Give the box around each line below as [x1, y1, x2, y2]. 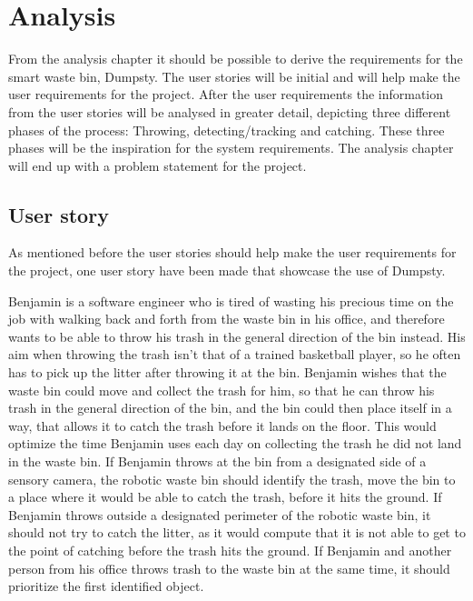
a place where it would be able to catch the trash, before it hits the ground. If [8, 487, 442, 506]
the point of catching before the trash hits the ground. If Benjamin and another [8, 540, 452, 559]
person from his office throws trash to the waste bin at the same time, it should [8, 558, 450, 577]
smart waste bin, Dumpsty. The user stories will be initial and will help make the [8, 66, 460, 85]
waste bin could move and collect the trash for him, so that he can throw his [8, 380, 435, 399]
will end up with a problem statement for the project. [8, 155, 307, 175]
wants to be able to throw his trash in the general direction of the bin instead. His [8, 326, 466, 346]
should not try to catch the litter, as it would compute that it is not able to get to [8, 523, 466, 542]
